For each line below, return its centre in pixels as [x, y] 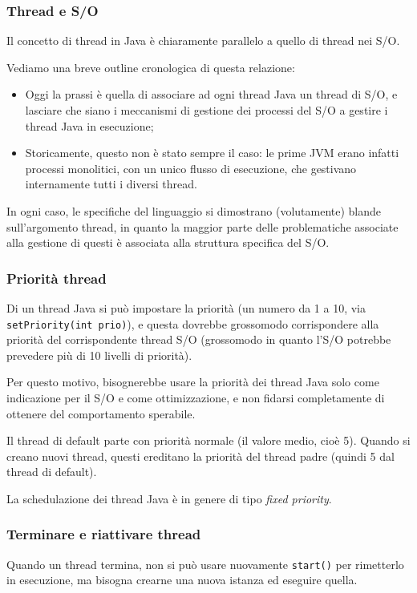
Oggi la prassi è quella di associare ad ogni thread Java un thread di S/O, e [211, 94]
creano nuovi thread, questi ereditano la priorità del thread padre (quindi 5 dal [200, 456]
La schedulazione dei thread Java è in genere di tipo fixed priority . [169, 498]
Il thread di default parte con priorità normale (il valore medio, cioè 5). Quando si [208, 440]
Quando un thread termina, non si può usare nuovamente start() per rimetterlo [205, 564]
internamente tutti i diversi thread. [111, 184]
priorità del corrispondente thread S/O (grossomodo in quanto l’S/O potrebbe [199, 339]
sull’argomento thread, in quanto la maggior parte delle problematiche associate [202, 226]
